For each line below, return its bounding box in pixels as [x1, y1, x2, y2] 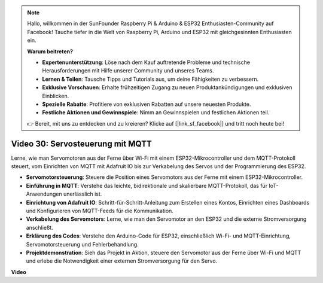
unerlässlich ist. [63, 190, 102, 197]
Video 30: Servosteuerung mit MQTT [11, 138, 152, 149]
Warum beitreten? [27, 48, 74, 55]
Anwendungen [26, 190, 62, 197]
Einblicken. [42, 92, 69, 99]
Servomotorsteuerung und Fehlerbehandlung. [26, 241, 139, 248]
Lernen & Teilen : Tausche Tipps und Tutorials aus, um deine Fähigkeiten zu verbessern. [42, 75, 259, 83]
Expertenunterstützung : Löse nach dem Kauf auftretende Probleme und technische [42, 59, 251, 66]
